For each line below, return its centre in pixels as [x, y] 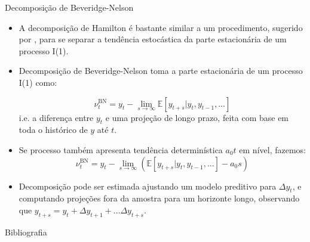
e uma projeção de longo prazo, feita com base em [197, 117]
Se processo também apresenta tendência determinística [121, 149]
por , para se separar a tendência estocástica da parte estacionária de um [153, 39]
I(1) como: [38, 82]
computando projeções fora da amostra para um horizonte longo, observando [159, 198]
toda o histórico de [53, 130]
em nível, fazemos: [272, 149]
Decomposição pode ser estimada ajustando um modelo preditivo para [148, 186]
